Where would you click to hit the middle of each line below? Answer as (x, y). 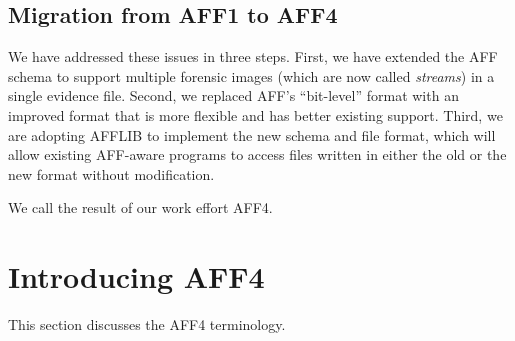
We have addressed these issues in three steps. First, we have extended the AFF (253, 56)
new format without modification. (111, 173)
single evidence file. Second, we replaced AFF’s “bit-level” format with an (233, 95)
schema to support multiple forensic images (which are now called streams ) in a (251, 75)
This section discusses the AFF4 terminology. (147, 324)
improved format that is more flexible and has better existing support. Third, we (255, 114)
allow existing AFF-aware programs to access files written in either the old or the (257, 154)
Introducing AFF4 (136, 276)
